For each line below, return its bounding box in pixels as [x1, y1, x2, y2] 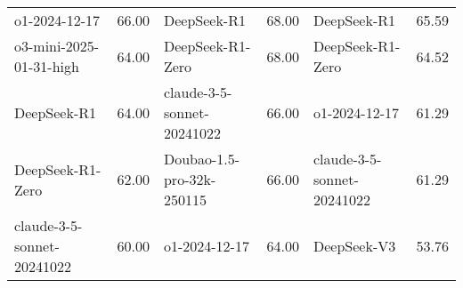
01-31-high [14, 56, 79, 76]
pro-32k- [163, 169, 216, 189]
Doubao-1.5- [163, 148, 240, 169]
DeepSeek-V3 [313, 236, 396, 256]
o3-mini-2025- [14, 36, 100, 56]
